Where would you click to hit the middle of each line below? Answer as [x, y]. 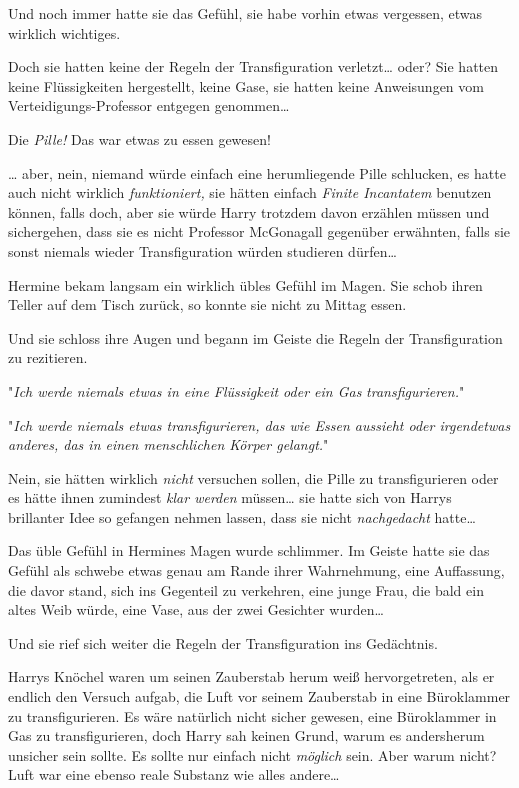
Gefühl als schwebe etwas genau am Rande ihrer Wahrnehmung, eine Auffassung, [256, 570]
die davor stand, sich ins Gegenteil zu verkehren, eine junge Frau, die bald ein [246, 589]
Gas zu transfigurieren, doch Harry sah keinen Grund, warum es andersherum [246, 735]
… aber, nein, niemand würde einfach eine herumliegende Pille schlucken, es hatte [257, 172]
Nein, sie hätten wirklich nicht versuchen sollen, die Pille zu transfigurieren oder [253, 477]
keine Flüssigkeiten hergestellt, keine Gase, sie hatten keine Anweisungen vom [246, 85]
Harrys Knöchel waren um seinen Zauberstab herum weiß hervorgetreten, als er [251, 676]
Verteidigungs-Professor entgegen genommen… [149, 105]
